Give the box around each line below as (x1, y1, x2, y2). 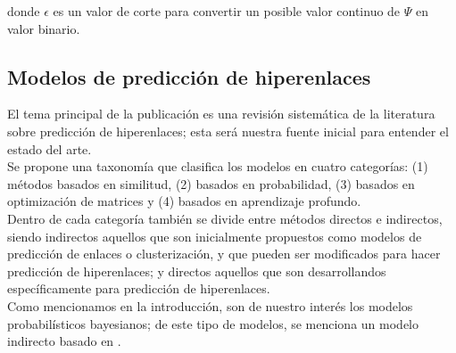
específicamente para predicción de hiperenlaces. (7, 279, 270, 298)
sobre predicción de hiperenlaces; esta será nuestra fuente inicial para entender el (7, 121, 449, 140)
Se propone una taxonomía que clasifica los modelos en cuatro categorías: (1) (7, 157, 428, 176)
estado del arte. (7, 139, 92, 158)
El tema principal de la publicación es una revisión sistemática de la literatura (7, 104, 435, 123)
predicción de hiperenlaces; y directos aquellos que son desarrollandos (7, 261, 386, 280)
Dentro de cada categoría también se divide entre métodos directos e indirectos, (7, 209, 443, 227)
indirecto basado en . (7, 332, 121, 350)
